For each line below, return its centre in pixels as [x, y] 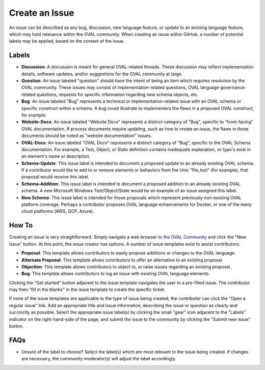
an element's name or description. [56, 156]
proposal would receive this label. [55, 177]
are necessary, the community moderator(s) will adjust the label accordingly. [99, 359]
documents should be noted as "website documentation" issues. [87, 136]
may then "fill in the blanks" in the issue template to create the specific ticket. [87, 289]
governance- [233, 87]
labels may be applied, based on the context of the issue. [67, 41]
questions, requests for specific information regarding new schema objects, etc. [118, 94]
